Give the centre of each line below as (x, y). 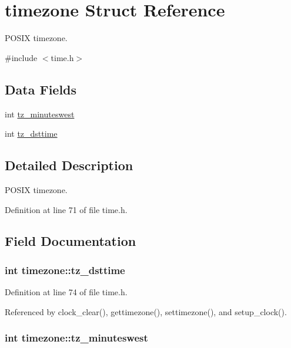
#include (21, 57)
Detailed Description (69, 165)
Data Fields (41, 89)
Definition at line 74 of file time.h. (66, 292)
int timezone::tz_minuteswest (76, 338)
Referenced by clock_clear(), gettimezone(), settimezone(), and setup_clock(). (146, 311)
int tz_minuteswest (40, 114)
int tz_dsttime (31, 134)
